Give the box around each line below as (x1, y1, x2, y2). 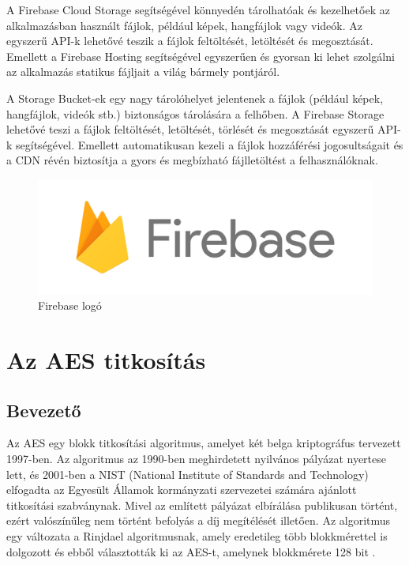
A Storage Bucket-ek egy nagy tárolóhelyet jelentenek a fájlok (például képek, (6, 89, 384, 106)
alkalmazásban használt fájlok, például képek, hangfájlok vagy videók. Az (6, 17, 362, 33)
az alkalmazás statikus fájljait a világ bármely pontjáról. (6, 63, 280, 80)
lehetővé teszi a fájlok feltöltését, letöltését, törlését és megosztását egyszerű (6, 121, 374, 137)
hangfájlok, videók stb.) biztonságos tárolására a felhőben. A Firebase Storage (6, 105, 385, 122)
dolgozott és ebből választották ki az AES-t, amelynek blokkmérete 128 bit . (6, 543, 376, 559)
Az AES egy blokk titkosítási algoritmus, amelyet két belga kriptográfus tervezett (6, 435, 401, 451)
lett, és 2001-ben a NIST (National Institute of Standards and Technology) (6, 465, 369, 482)
